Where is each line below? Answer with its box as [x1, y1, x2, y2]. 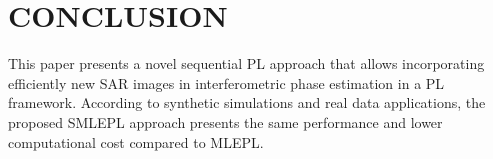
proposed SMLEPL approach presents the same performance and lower [8, 111, 443, 132]
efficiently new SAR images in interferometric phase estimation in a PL [8, 72, 445, 93]
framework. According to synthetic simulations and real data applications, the [8, 92, 486, 113]
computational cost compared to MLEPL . [8, 131, 264, 152]
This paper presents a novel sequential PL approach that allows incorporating [8, 53, 485, 74]
